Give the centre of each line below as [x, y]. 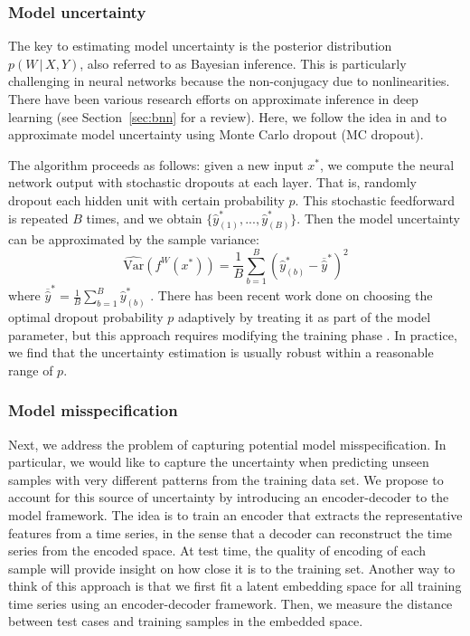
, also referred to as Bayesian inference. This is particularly [243, 63]
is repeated [38, 218]
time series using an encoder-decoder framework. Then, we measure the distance [230, 603]
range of [31, 370]
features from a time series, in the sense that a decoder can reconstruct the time [230, 532]
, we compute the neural [387, 164]
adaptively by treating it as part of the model [305, 316]
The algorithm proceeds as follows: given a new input [156, 164]
